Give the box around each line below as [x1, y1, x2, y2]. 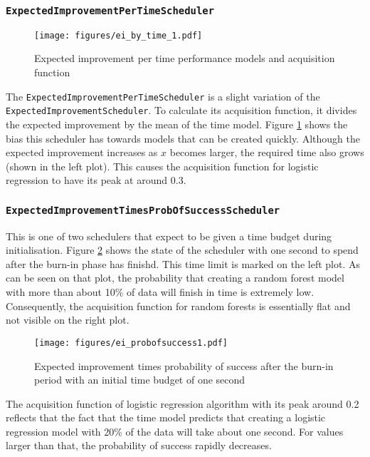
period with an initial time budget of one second [34, 372, 245, 387]
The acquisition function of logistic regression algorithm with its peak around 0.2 [6, 396, 359, 411]
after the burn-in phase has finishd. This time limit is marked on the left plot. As [6, 256, 360, 271]
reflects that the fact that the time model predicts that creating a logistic [6, 410, 326, 425]
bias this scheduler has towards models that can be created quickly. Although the [6, 130, 360, 145]
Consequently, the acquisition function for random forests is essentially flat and [6, 298, 351, 313]
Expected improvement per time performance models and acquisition [34, 51, 335, 66]
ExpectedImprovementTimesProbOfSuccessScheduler [6, 204, 280, 216]
